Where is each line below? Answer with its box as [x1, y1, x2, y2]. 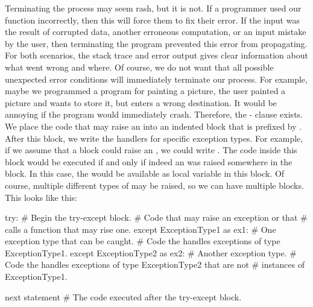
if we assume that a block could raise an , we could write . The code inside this [5, 144, 297, 156]
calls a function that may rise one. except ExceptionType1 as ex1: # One [5, 223, 276, 235]
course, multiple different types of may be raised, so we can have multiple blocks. [5, 179, 304, 191]
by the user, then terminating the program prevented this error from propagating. [5, 37, 308, 49]
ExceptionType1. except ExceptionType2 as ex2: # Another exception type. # [5, 246, 297, 259]
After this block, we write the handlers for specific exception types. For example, [5, 131, 303, 144]
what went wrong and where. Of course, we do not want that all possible [5, 60, 274, 73]
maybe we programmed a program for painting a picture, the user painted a [5, 84, 286, 97]
